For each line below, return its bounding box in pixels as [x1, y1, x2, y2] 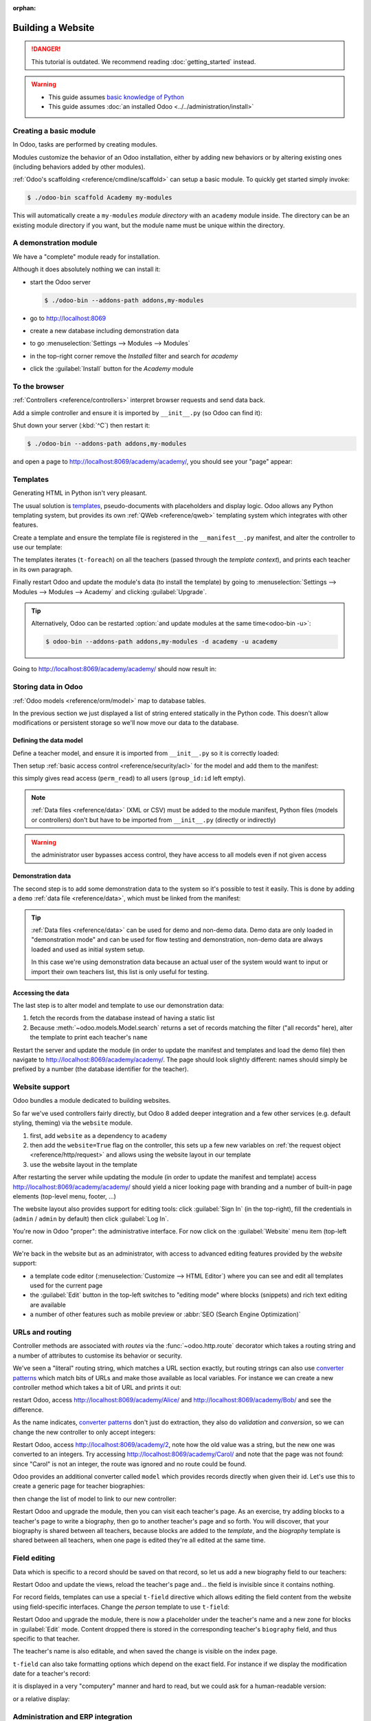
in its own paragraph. [12, 565, 73, 573]
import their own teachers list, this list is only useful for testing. [31, 967, 210, 975]
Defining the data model [12, 737, 83, 745]
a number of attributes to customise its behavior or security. [12, 1351, 183, 1360]
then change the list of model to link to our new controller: [12, 1495, 177, 1503]
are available [30, 1300, 67, 1309]
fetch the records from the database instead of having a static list [30, 1014, 215, 1022]
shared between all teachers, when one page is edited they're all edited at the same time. [12, 1536, 266, 1545]
